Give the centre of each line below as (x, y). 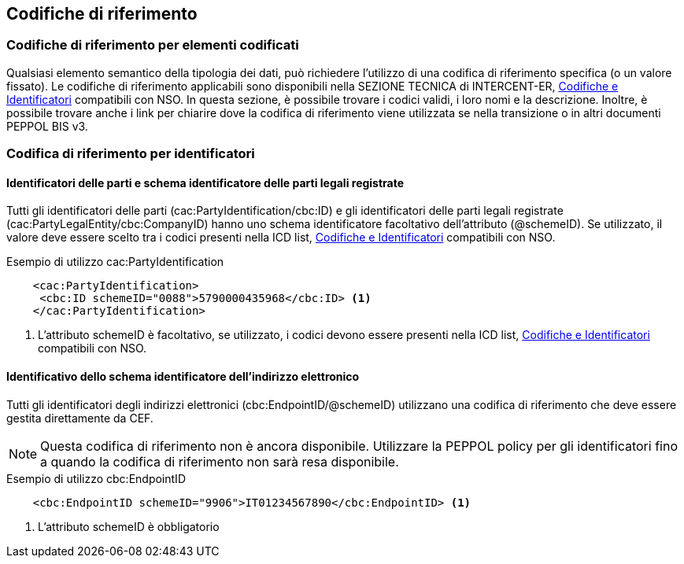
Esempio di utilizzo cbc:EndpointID (96, 478)
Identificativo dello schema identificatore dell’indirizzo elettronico (183, 376)
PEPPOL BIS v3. (47, 126)
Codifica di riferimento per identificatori (131, 154)
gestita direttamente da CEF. (80, 418)
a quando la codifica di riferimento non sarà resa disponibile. (220, 461)
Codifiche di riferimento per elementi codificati (153, 45)
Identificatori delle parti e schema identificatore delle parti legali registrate (205, 182)
